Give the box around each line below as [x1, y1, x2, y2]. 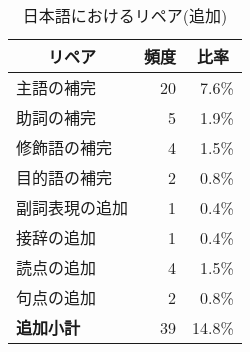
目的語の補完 [16, 166, 113, 189]
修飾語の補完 [16, 136, 113, 159]
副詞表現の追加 [16, 196, 129, 219]
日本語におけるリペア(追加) [22, 4, 228, 27]
